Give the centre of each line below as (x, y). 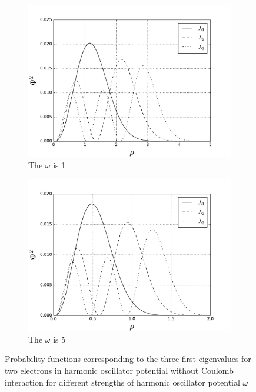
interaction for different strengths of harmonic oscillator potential (122, 382)
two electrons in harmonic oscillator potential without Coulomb (119, 370)
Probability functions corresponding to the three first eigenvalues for (128, 359)
